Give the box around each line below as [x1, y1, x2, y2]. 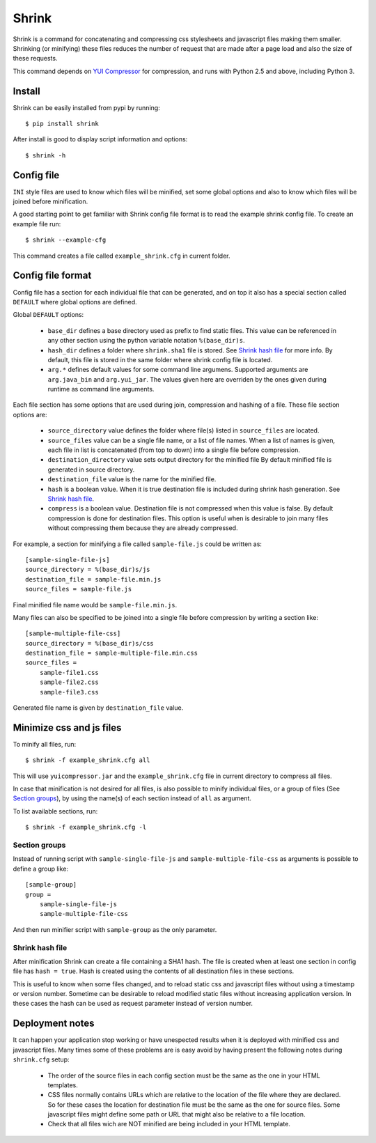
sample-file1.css [39, 669, 99, 676]
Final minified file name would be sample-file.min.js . [13, 600, 178, 609]
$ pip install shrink [25, 120, 99, 128]
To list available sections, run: [13, 807, 98, 815]
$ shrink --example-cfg [25, 236, 107, 244]
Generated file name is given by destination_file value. [13, 703, 184, 712]
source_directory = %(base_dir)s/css [25, 639, 155, 647]
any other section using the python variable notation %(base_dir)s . [47, 336, 245, 345]
